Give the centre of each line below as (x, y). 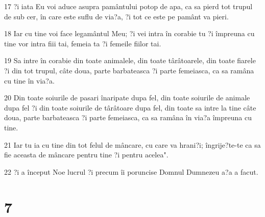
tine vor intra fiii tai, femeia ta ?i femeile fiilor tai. (83, 43)
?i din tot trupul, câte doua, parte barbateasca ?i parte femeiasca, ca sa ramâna (129, 70)
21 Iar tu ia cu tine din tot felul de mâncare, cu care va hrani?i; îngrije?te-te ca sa (132, 144)
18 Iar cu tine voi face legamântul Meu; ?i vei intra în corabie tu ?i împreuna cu (129, 33)
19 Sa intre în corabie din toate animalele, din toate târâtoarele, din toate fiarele (130, 60)
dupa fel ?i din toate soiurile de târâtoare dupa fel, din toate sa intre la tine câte (130, 107)
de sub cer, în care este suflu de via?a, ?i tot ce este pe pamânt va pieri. (116, 16)
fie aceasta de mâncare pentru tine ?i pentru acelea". (86, 155)
